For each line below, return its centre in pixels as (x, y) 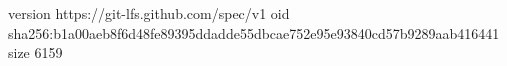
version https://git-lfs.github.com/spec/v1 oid (149, 13)
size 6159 (35, 52)
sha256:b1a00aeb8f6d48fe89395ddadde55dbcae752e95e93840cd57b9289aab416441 (254, 32)
